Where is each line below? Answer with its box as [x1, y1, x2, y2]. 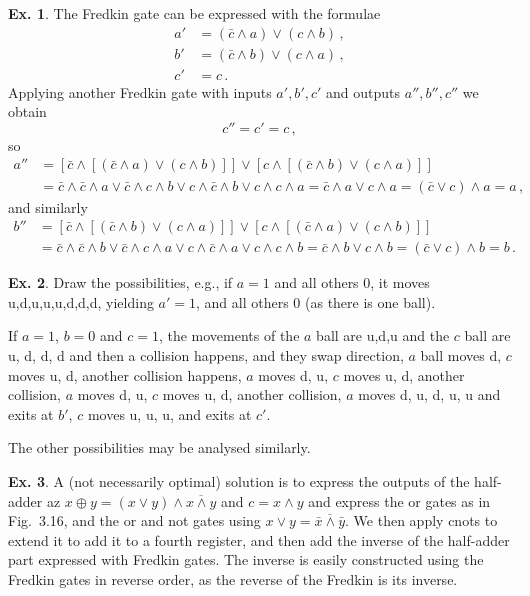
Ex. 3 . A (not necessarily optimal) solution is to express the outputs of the [8, 470, 470, 491]
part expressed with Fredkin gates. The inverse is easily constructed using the [8, 549, 484, 570]
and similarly [8, 196, 88, 217]
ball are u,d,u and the [316, 325, 450, 346]
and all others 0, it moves [274, 272, 430, 293]
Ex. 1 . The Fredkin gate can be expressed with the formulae [8, 3, 381, 23]
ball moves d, [420, 344, 502, 365]
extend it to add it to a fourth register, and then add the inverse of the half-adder [8, 529, 510, 550]
